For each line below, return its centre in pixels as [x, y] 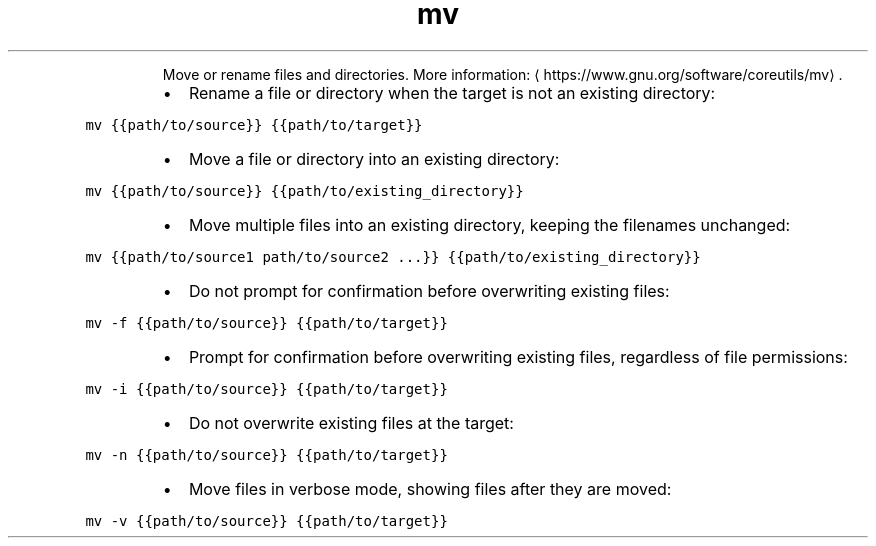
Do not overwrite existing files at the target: [351, 422]
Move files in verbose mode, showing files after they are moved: [430, 488]
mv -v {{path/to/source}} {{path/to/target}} [266, 520]
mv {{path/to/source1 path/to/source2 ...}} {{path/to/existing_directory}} [393, 256]
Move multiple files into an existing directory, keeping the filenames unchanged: [489, 224]
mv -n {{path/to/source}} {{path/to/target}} [266, 454]
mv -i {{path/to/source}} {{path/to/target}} [266, 388]
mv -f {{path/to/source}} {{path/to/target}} [266, 322]
